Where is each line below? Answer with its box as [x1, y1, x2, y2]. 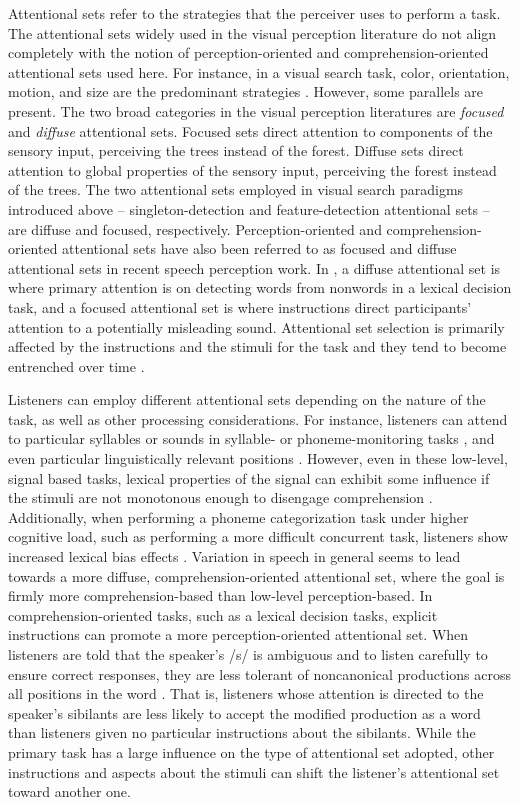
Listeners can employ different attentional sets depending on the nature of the [8, 389, 486, 410]
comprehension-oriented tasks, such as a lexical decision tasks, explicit [8, 604, 438, 625]
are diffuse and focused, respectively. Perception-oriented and [8, 218, 382, 239]
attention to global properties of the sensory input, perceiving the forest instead [8, 159, 497, 180]
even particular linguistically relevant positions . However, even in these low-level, [8, 448, 508, 469]
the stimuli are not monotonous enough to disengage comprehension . [8, 487, 433, 508]
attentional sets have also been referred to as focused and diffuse [62, 238, 457, 259]
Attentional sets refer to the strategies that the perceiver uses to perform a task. [8, 3, 501, 23]
